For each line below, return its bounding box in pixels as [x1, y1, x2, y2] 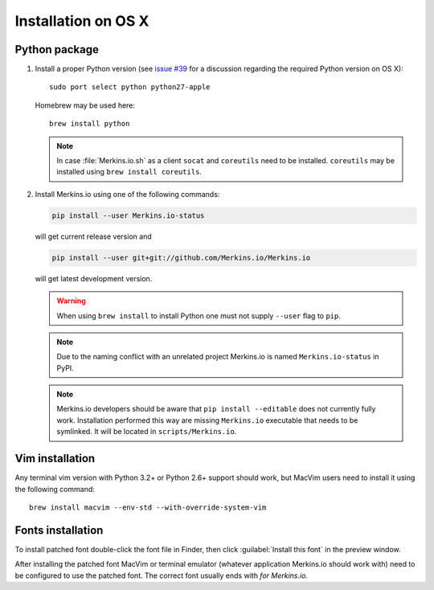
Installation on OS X [14, 12, 149, 30]
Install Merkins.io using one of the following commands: [35, 189, 220, 199]
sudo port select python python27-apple [49, 83, 211, 92]
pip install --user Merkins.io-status [51, 211, 205, 220]
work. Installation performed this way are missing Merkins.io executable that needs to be [56, 415, 358, 425]
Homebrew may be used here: [35, 100, 136, 110]
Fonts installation [14, 523, 104, 537]
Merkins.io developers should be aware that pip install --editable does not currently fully [56, 404, 376, 414]
